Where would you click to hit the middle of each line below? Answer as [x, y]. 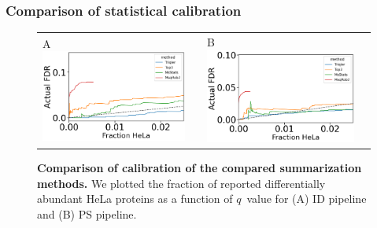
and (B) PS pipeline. [87, 213]
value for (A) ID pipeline [307, 199]
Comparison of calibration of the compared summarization [200, 167]
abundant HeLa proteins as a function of [135, 199]
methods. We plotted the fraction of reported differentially [181, 183]
